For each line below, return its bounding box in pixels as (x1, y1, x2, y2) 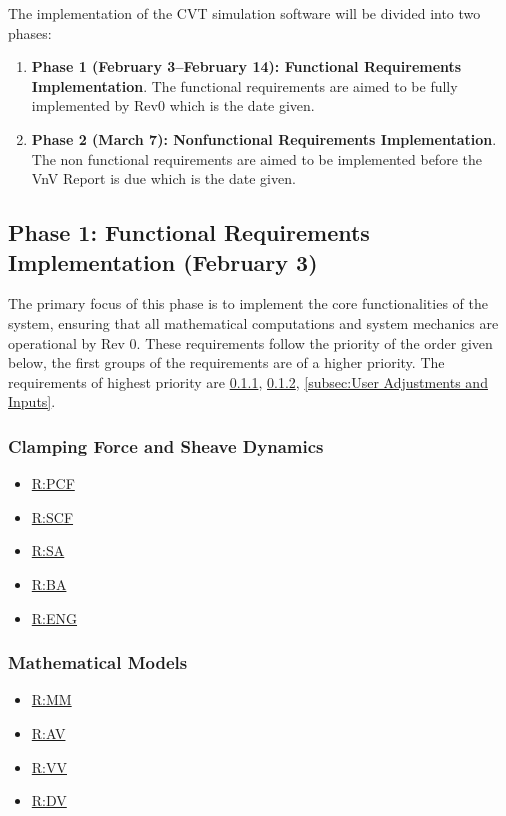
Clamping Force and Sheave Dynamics (8, 433, 324, 458)
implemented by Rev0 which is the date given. (31, 95, 315, 116)
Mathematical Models (8, 650, 188, 675)
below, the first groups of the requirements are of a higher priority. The (8, 352, 445, 373)
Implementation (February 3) (8, 246, 318, 277)
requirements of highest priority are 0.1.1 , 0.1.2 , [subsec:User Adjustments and (8, 371, 488, 392)
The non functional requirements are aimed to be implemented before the (31, 148, 482, 169)
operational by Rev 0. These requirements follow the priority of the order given (8, 332, 493, 353)
